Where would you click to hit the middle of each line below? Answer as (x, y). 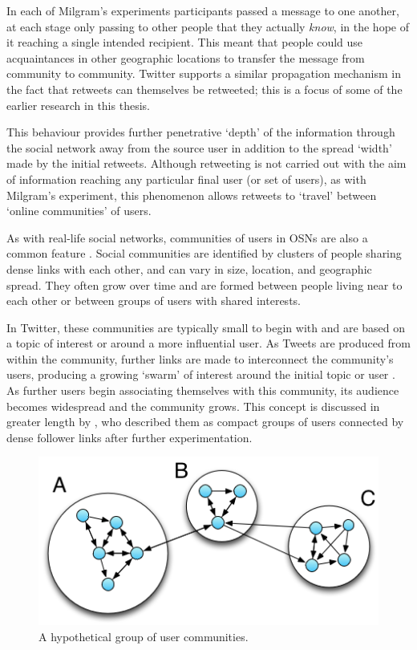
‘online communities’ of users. (79, 211)
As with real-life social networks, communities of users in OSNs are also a (187, 237)
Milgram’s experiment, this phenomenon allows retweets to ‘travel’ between (192, 195)
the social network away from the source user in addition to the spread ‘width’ (199, 147)
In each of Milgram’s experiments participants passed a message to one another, (203, 10)
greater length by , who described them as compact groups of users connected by (205, 422)
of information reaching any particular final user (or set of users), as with (186, 179)
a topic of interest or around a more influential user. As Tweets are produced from (208, 343)
